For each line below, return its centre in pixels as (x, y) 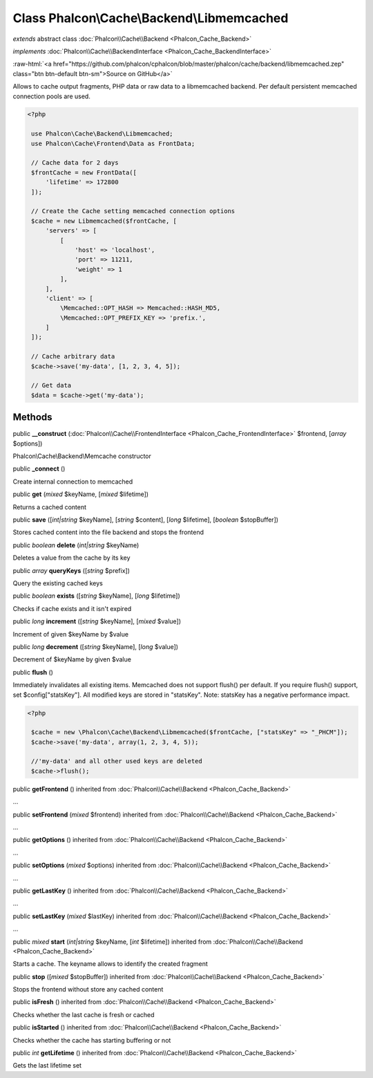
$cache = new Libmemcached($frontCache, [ (104, 221)
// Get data (51, 385)
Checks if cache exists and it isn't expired (72, 608)
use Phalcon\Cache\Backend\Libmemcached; (102, 134)
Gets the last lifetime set (47, 1066)
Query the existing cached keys (58, 583)
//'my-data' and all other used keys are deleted (117, 761)
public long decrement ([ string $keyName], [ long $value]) (96, 646)
